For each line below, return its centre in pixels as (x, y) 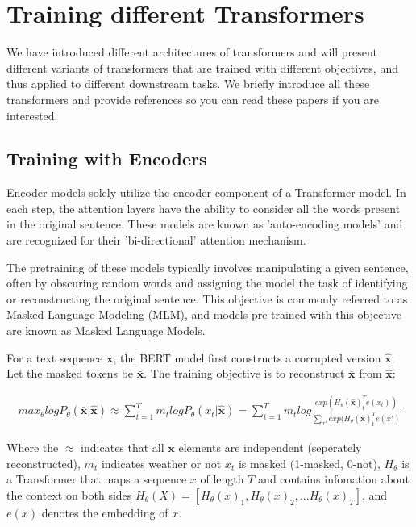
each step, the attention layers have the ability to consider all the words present (204, 208)
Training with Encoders (107, 159)
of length (222, 479)
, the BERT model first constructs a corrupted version (247, 357)
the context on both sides (69, 494)
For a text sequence (55, 357)
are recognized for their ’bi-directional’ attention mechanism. (156, 240)
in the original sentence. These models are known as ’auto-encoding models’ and (205, 224)
